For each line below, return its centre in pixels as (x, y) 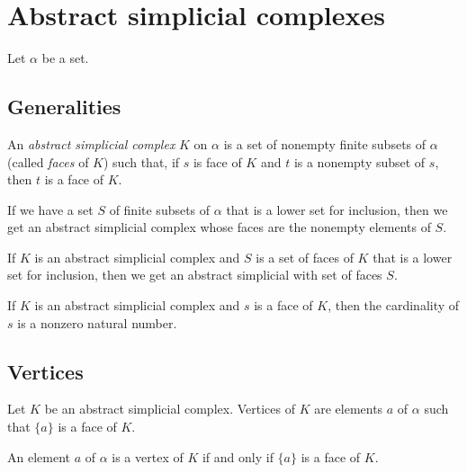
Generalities (64, 107)
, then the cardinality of (394, 305)
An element (39, 456)
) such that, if (141, 161)
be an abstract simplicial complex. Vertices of (170, 409)
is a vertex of (148, 456)
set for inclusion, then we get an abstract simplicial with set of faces (195, 275)
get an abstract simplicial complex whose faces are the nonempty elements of (219, 227)
